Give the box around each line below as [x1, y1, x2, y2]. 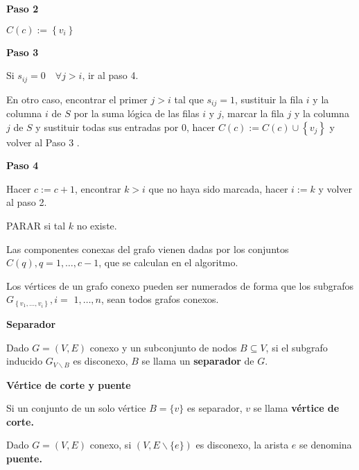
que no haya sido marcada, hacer [148, 181, 288, 195]
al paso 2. [6, 195, 47, 209]
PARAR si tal [6, 218, 66, 233]
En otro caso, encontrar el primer [6, 92, 148, 106]
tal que [174, 92, 204, 106]
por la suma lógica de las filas [73, 106, 200, 121]
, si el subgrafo [265, 340, 328, 354]
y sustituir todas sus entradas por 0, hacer [35, 119, 216, 134]
